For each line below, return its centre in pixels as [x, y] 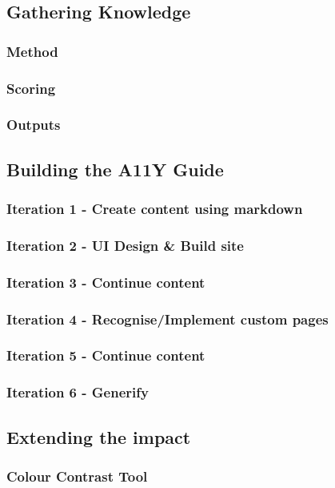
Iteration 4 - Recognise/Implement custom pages [167, 319]
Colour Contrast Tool [77, 476]
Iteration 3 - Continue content [106, 282]
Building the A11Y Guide [115, 169]
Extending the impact [99, 436]
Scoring [31, 88]
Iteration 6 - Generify [78, 392]
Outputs [34, 125]
